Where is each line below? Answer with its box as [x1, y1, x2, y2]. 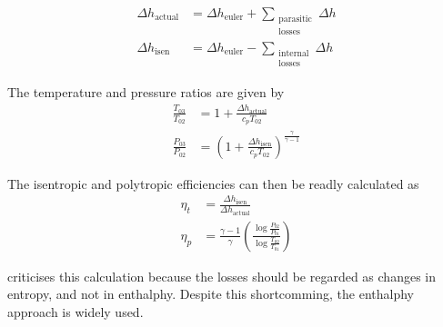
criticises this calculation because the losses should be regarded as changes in [7, 266, 437, 285]
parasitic [278, 15, 312, 25]
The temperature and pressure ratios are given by [7, 83, 285, 102]
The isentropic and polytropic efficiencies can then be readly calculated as [7, 173, 419, 193]
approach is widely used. [7, 302, 144, 321]
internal [278, 48, 309, 58]
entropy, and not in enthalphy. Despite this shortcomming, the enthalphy [7, 284, 415, 303]
